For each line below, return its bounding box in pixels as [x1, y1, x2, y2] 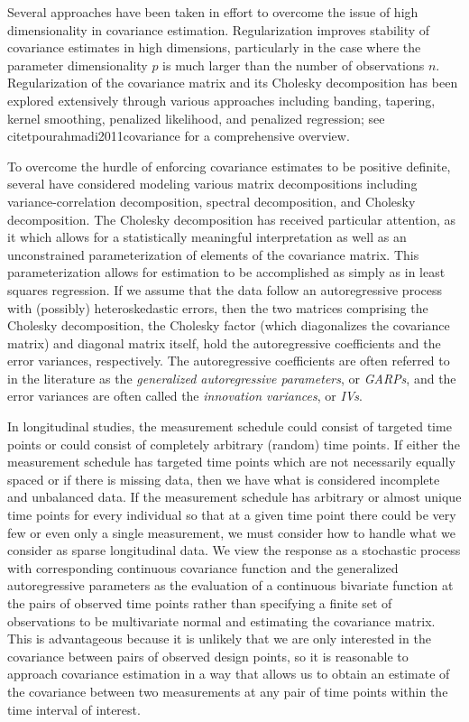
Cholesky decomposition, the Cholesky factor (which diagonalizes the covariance [7, 316, 450, 335]
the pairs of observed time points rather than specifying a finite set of [7, 594, 392, 612]
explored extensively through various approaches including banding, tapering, [7, 90, 436, 109]
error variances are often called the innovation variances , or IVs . [7, 386, 363, 405]
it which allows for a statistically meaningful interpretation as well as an [7, 227, 407, 246]
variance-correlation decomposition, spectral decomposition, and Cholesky [7, 191, 416, 210]
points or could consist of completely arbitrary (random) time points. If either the [7, 434, 460, 453]
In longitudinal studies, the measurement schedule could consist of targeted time [7, 417, 452, 436]
